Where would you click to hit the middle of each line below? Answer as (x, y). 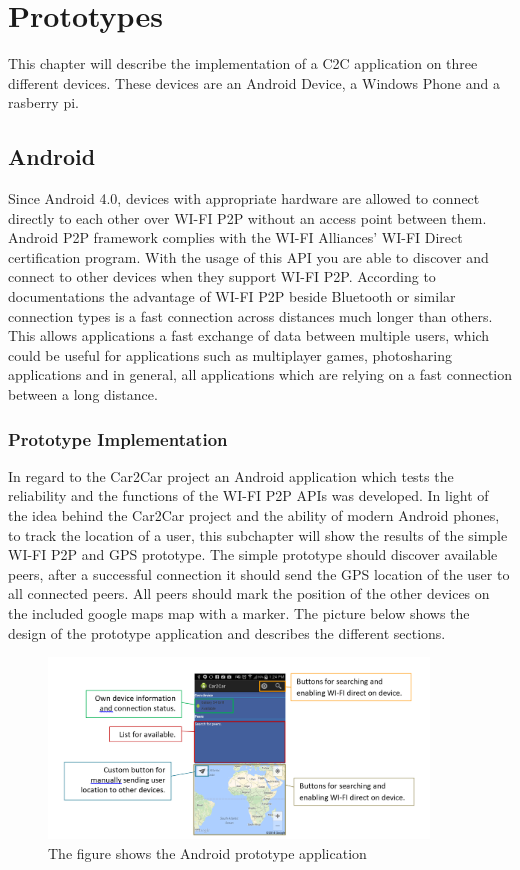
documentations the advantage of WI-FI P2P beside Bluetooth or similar (232, 296)
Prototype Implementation (118, 438)
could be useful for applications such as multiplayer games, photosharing (230, 354)
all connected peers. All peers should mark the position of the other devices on (249, 593)
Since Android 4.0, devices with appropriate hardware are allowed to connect (244, 198)
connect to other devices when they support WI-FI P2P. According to (222, 276)
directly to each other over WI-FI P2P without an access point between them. (247, 217)
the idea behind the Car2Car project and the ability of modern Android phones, (254, 515)
